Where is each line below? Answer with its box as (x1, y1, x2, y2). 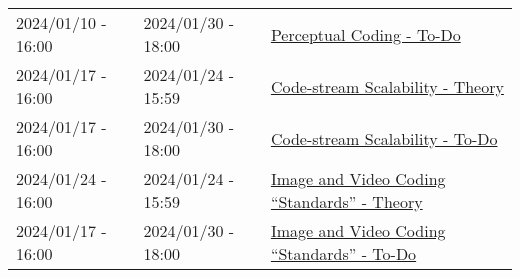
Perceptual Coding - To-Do (270, 22, 461, 46)
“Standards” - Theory (270, 190, 423, 213)
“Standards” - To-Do (270, 242, 417, 265)
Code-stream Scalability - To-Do (270, 126, 498, 150)
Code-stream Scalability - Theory (270, 74, 504, 98)
